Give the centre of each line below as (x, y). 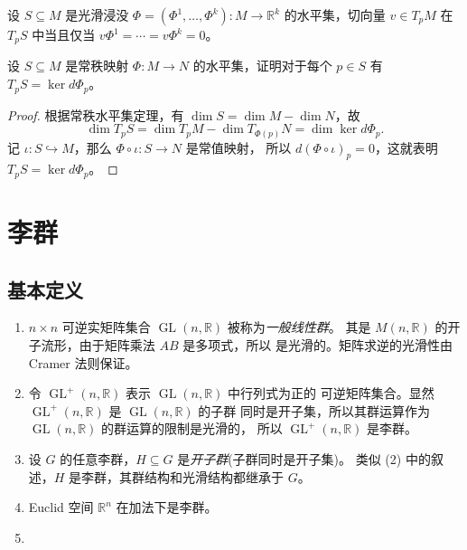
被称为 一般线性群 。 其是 (299, 327)
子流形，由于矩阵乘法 (92, 345)
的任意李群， (98, 459)
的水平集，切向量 (335, 14)
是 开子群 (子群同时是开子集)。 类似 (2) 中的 (304, 459)
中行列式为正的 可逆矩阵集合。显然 (331, 393)
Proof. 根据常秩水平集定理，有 (96, 114)
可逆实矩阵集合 (106, 327)
